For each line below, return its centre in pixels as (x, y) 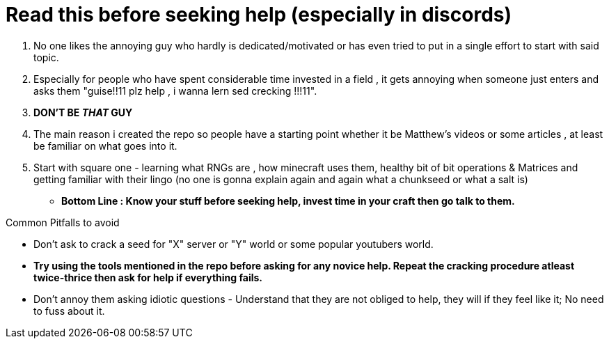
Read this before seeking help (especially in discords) (259, 15)
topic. (46, 57)
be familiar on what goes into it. (105, 146)
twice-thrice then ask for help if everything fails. (148, 277)
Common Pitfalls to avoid (63, 222)
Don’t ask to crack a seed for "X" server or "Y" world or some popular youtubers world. (234, 244)
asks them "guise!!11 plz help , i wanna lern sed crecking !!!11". (175, 91)
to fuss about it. (69, 311)
